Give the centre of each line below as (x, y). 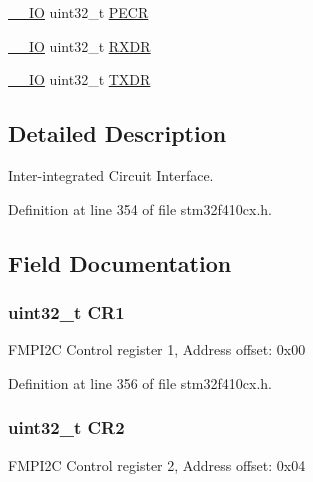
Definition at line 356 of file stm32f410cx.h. (140, 382)
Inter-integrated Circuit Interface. (111, 174)
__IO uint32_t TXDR (79, 79)
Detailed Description (117, 133)
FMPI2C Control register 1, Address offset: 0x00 (157, 349)
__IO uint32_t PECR (78, 12)
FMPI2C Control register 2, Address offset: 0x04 (157, 464)
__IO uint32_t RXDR (79, 45)
